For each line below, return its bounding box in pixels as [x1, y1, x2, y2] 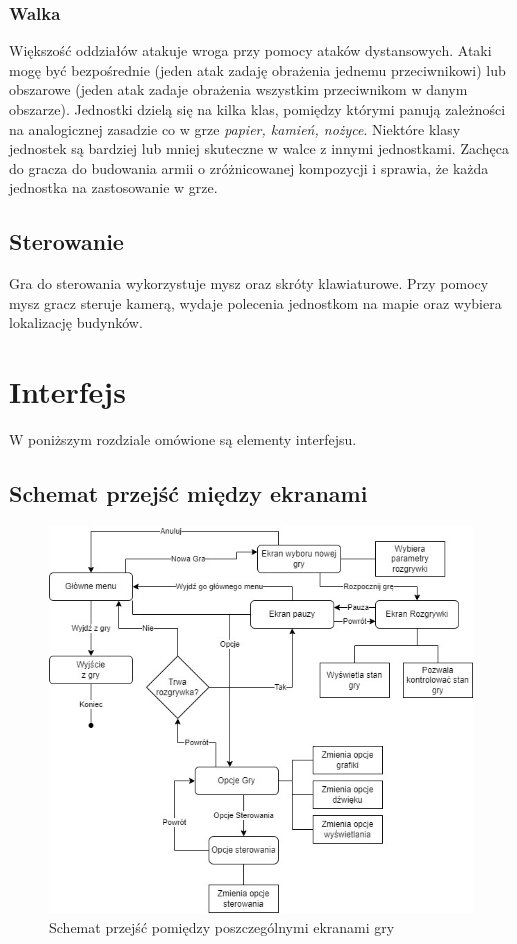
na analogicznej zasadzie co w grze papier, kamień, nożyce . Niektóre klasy [9, 118, 461, 139]
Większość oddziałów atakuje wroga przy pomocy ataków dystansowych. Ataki [9, 40, 492, 61]
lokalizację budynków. [9, 312, 143, 333]
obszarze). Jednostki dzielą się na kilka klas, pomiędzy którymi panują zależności [9, 99, 506, 119]
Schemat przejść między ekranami [9, 478, 368, 509]
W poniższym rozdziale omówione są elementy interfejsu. [9, 429, 357, 450]
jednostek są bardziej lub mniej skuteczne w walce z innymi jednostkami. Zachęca [9, 138, 510, 159]
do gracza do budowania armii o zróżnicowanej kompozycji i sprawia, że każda [9, 157, 489, 178]
